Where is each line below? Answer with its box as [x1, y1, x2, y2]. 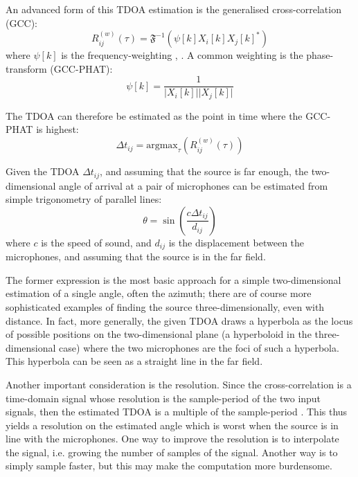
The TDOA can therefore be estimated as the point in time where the [6, 108, 303, 123]
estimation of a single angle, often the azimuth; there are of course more [6, 286, 312, 300]
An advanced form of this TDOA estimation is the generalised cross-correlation [6, 2, 341, 16]
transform [6, 61, 47, 75]
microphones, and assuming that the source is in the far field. [6, 249, 266, 264]
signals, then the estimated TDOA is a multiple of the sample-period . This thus [6, 404, 348, 419]
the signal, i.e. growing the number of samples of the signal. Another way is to [6, 444, 338, 459]
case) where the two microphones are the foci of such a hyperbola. [59, 340, 339, 354]
